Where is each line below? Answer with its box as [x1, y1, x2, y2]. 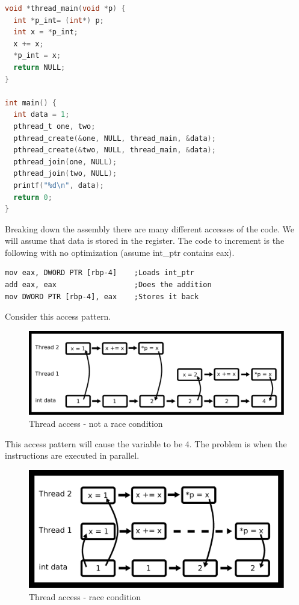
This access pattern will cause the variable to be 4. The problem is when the [5, 437, 287, 450]
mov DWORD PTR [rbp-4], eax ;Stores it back [5, 292, 199, 301]
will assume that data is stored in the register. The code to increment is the [5, 234, 285, 247]
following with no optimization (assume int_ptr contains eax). [5, 246, 235, 258]
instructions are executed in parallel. [5, 449, 140, 462]
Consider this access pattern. [5, 310, 111, 323]
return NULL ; [13, 63, 66, 72]
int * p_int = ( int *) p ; [13, 16, 104, 25]
